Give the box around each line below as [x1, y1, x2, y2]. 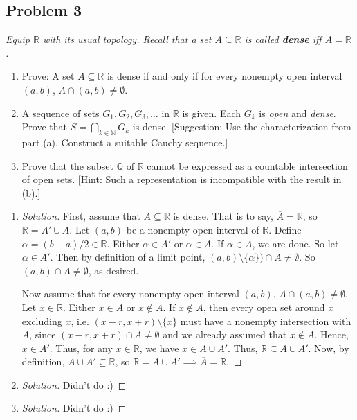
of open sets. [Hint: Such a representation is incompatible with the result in [21, 172, 342, 186]
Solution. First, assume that [21, 209, 140, 223]
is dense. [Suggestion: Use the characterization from [132, 119, 351, 134]
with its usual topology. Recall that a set [42, 32, 212, 46]
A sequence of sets [21, 105, 100, 120]
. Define [268, 222, 302, 236]
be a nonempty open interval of [126, 222, 259, 236]
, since [29, 327, 56, 342]
